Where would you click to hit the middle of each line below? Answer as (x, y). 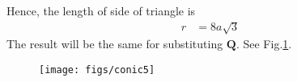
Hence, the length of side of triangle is (101, 10)
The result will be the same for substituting (115, 44)
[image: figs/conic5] (97, 70)
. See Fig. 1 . (264, 44)
